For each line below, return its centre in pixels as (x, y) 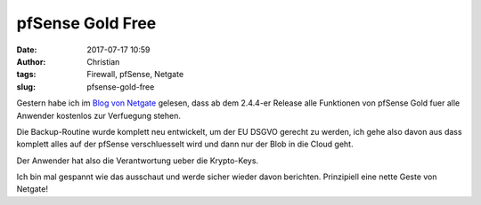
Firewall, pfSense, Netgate (135, 75)
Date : (27, 50)
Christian (103, 61)
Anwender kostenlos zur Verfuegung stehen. (99, 115)
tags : (26, 75)
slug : (26, 87)
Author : (31, 61)
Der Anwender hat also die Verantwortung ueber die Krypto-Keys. (137, 161)
